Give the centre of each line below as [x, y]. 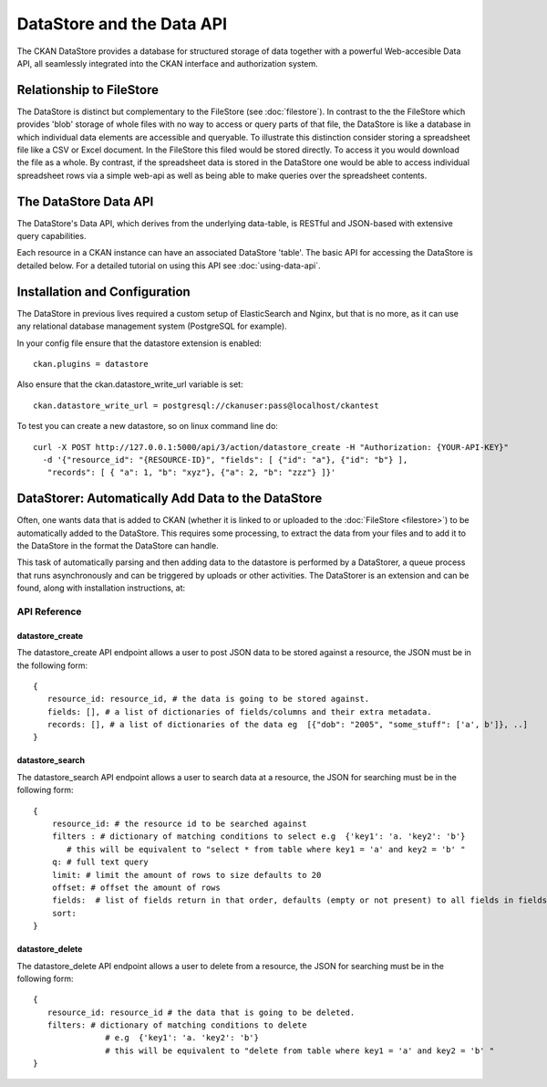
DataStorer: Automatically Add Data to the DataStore [170, 499]
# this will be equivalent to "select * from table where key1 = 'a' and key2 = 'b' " [266, 849]
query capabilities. [52, 236]
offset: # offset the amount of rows [136, 887]
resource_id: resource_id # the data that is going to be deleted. [201, 1012]
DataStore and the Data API [122, 24]
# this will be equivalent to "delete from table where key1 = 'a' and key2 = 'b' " [300, 1050]
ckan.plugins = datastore [91, 364]
